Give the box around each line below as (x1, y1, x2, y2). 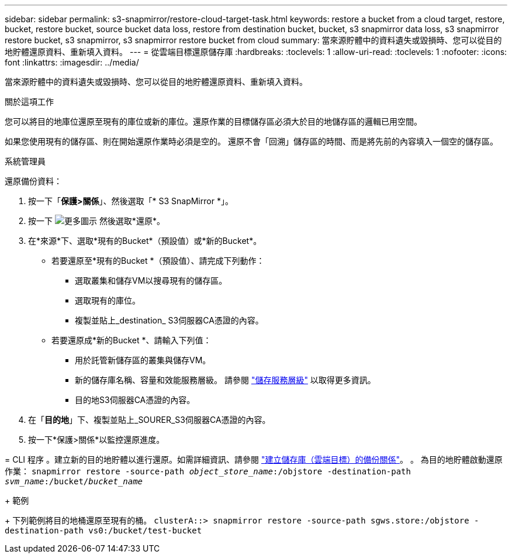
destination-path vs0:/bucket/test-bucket (5, 526, 202, 535)
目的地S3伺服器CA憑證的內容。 (75, 395, 195, 405)
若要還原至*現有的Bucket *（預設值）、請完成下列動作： (51, 256, 265, 266)
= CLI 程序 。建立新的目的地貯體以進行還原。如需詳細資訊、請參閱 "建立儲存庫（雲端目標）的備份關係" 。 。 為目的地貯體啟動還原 (5, 454, 503, 464)
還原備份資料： (5, 176, 62, 186)
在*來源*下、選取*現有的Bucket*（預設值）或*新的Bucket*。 (28, 236, 262, 246)
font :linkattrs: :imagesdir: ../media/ (5, 57, 139, 67)
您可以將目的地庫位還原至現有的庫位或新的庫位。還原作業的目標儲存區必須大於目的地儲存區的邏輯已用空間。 (5, 116, 422, 126)
